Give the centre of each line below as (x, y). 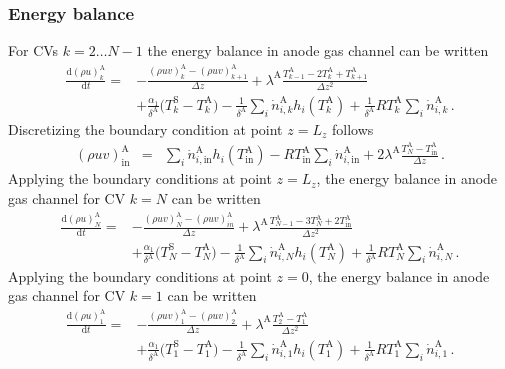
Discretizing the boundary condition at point (145, 128)
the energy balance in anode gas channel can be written (318, 50)
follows (352, 128)
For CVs (33, 50)
